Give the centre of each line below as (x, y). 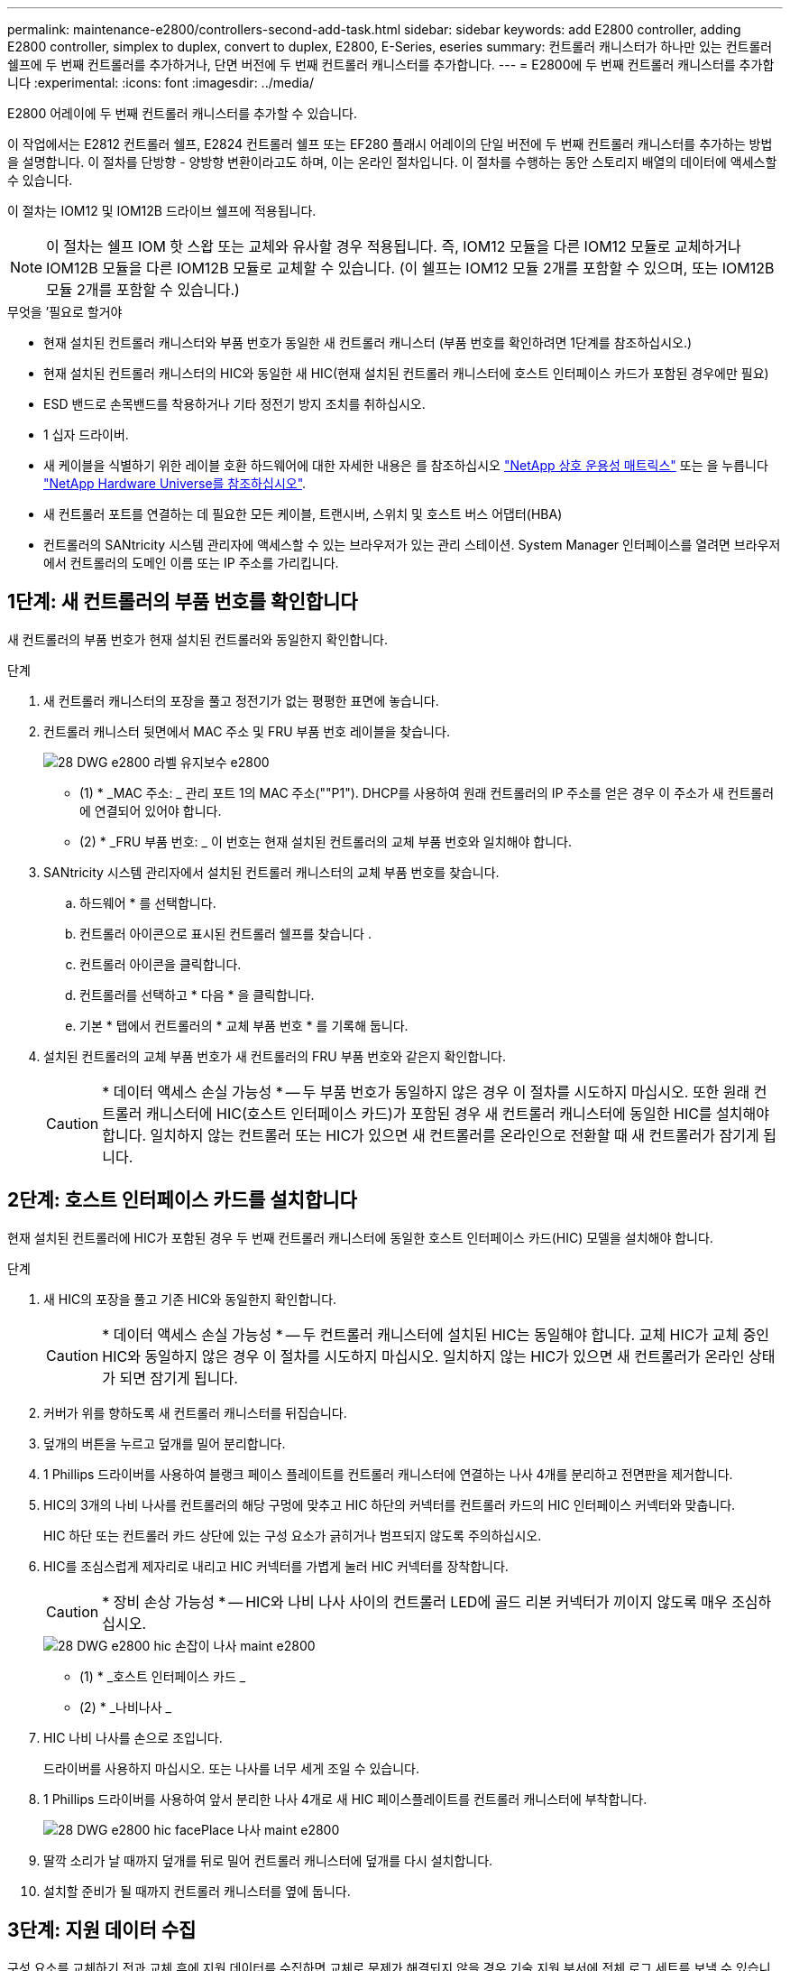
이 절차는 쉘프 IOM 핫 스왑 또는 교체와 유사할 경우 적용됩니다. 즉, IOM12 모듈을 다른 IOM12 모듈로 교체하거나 (394, 246)
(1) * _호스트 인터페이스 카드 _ (163, 1676)
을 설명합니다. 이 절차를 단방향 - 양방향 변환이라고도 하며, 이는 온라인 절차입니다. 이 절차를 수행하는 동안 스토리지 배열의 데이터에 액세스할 (392, 162)
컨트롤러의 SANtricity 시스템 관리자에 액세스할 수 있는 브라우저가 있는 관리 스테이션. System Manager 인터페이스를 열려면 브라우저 (412, 545)
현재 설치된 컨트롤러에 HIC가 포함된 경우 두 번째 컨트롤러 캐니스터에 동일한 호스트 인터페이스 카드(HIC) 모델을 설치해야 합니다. (360, 1237)
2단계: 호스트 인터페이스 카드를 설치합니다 (182, 1200)
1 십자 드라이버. (86, 435)
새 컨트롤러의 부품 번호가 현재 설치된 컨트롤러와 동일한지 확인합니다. (197, 639)
